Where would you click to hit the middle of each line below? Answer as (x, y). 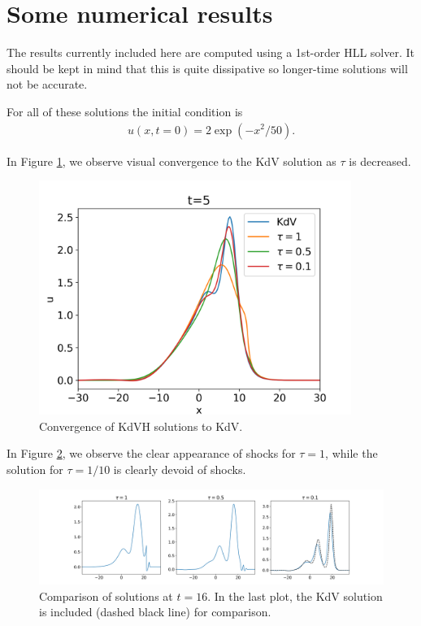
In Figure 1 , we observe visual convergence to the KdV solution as (171, 161)
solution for (35, 469)
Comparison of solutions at (106, 596)
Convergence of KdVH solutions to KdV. (141, 426)
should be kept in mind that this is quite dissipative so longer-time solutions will (207, 68)
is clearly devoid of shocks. (180, 469)
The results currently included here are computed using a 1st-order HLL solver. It (210, 52)
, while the (352, 453)
